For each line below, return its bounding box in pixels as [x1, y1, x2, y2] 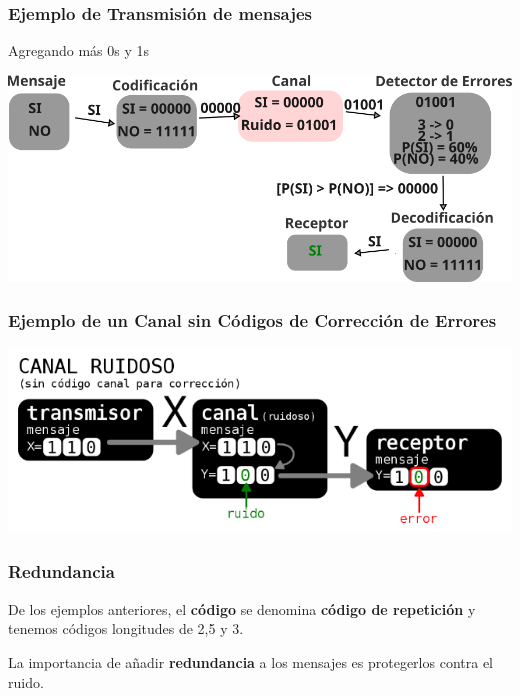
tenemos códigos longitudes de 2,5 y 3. [8, 618, 244, 639]
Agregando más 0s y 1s [8, 40, 150, 61]
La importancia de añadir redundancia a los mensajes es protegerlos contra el [8, 651, 493, 672]
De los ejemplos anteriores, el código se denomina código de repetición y [8, 598, 476, 619]
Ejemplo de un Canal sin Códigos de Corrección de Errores [8, 308, 497, 333]
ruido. [8, 671, 44, 692]
